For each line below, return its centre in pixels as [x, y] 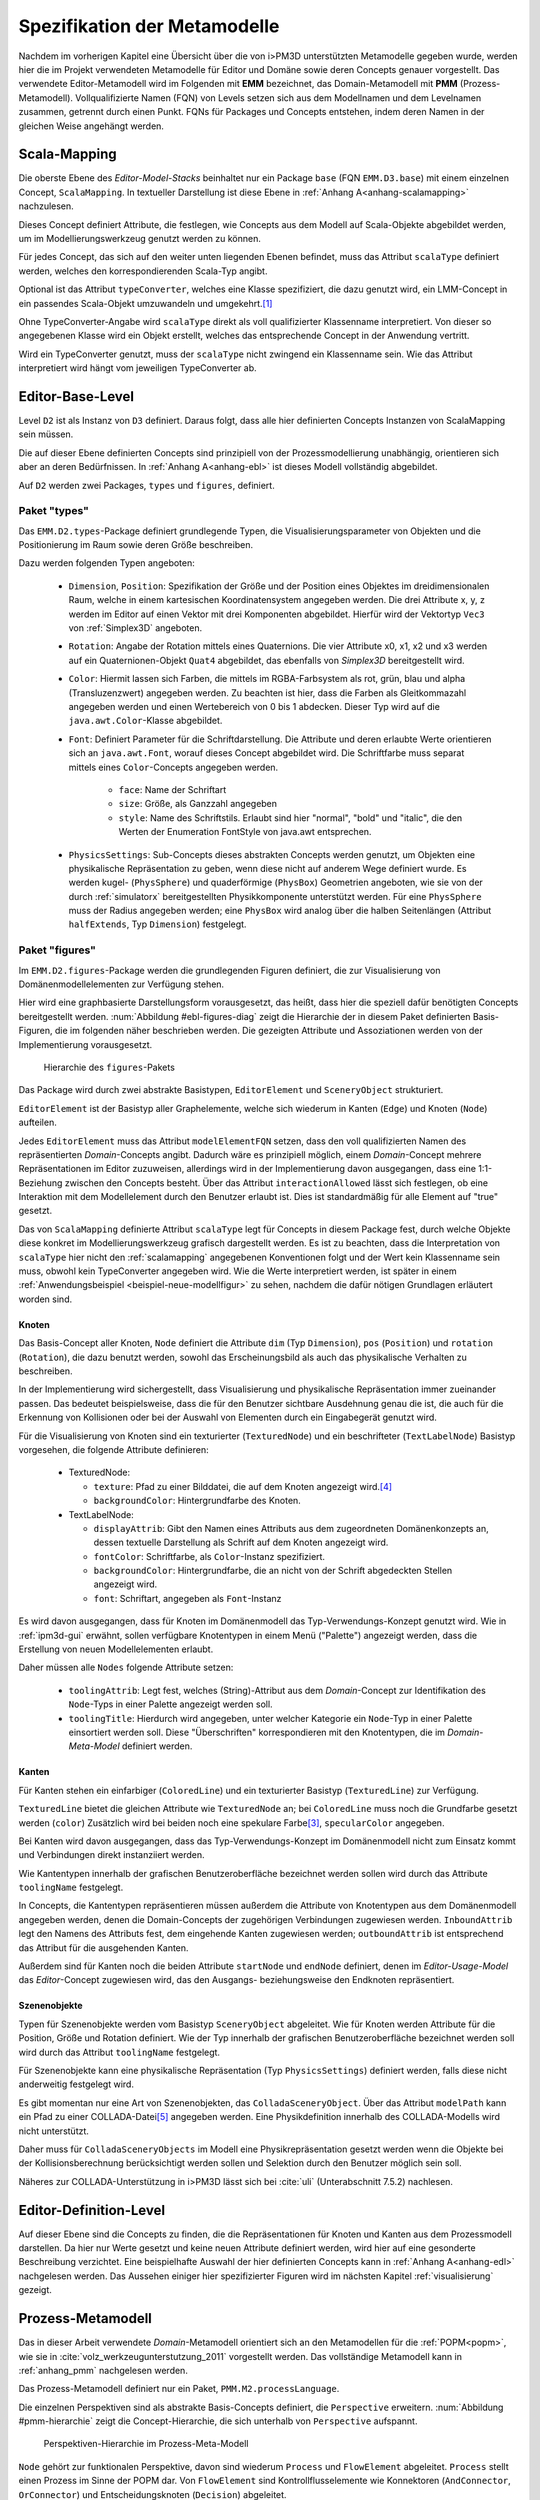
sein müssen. [46, 434]
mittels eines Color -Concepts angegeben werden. [173, 767]
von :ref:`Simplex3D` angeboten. [135, 628]
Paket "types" [53, 511]
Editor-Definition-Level [91, 2210]
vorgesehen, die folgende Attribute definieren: [113, 1449]
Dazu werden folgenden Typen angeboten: [106, 563]
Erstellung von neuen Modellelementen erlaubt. [116, 1649]
